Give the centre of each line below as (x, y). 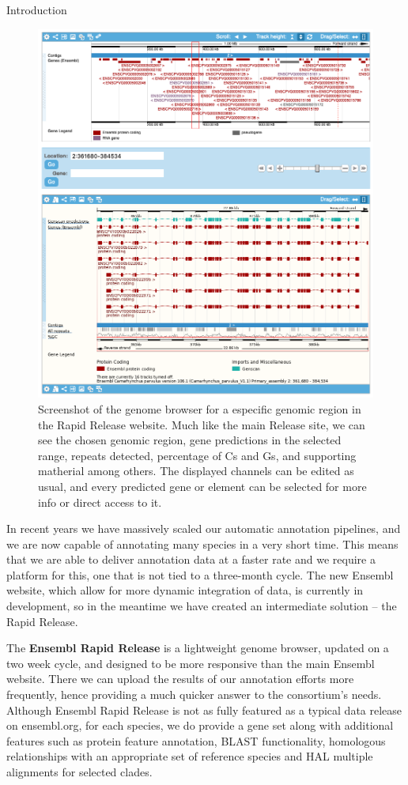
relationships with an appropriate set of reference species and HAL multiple (190, 756)
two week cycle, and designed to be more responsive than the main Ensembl (191, 663)
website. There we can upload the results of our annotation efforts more (180, 679)
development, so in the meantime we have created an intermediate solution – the (202, 606)
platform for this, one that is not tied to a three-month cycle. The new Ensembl (200, 574)
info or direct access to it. (100, 502)
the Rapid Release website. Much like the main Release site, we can (202, 424)
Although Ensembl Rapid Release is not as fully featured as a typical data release (204, 710)
